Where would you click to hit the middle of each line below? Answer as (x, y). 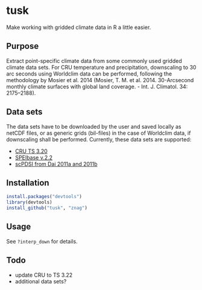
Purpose (23, 46)
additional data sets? (41, 281)
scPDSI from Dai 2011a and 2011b (56, 164)
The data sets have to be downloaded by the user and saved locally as (94, 126)
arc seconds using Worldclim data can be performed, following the (89, 74)
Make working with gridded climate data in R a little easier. (79, 27)
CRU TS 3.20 (31, 151)
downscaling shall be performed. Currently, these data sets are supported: (99, 139)
